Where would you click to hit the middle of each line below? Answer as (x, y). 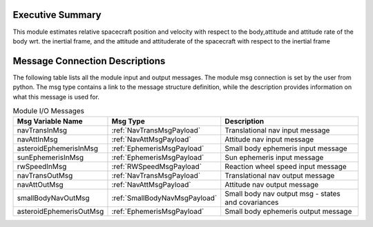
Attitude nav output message (272, 185)
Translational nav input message (277, 130)
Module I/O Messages (49, 111)
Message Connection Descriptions (89, 61)
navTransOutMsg (45, 176)
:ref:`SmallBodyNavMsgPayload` (164, 198)
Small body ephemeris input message (286, 148)
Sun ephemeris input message (274, 157)
